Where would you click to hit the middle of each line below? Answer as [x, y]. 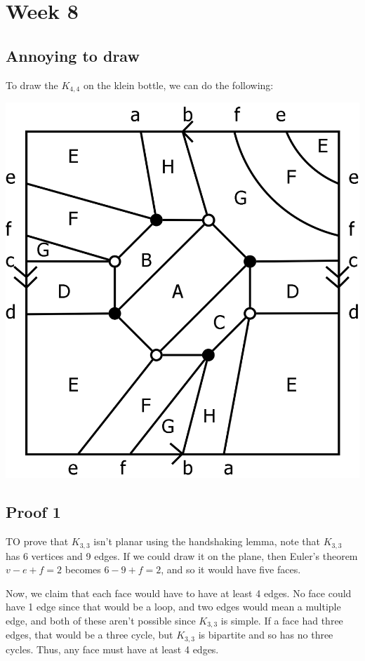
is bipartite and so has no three [266, 635]
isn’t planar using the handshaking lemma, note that [207, 541]
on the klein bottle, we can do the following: [178, 85]
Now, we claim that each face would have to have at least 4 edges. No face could [179, 593]
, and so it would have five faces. [231, 569]
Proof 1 [33, 512]
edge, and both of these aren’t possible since [101, 621]
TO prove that [37, 541]
